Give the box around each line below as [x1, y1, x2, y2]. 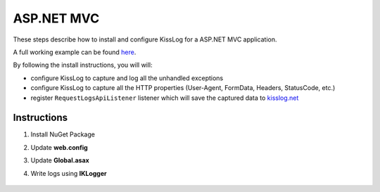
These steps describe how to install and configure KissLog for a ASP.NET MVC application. [13, 35, 277, 44]
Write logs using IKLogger [30, 169, 107, 177]
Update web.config [30, 143, 88, 151]
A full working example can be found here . [13, 48, 137, 56]
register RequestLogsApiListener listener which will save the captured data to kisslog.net [30, 94, 299, 102]
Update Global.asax [30, 156, 89, 165]
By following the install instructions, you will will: [13, 60, 153, 70]
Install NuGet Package [30, 130, 95, 139]
